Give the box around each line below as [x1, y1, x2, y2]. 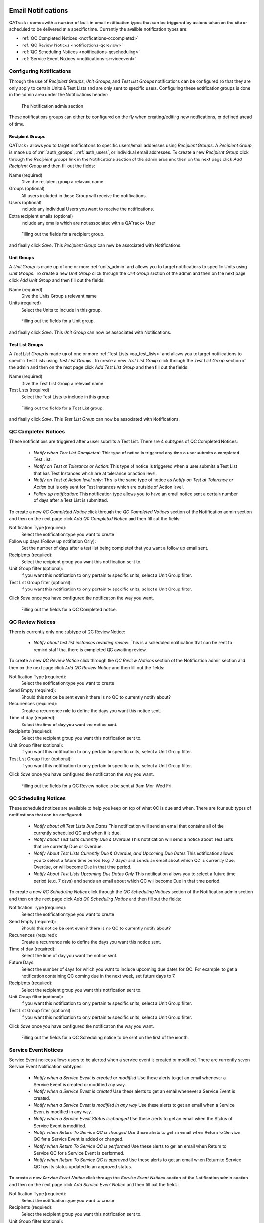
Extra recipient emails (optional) [9, 213, 73, 219]
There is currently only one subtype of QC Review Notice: [9, 629, 126, 634]
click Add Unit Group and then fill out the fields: [9, 277, 105, 283]
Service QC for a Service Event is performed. [33, 1150, 125, 1156]
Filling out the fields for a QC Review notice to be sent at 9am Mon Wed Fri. [21, 783, 173, 789]
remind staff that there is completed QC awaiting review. [33, 646, 147, 653]
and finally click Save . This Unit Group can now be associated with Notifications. [9, 329, 172, 335]
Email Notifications [9, 6, 68, 15]
